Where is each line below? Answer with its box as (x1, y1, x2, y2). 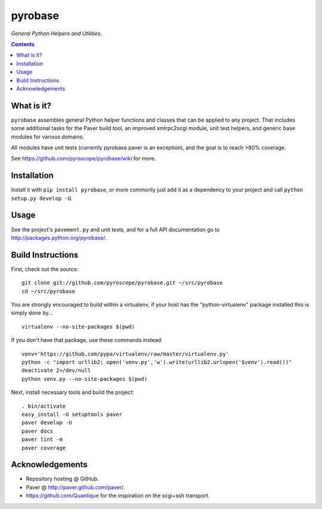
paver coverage (21, 445, 66, 451)
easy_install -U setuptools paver (21, 411, 122, 418)
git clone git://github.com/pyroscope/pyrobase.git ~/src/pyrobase (21, 279, 223, 286)
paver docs (21, 427, 54, 434)
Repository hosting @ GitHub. (26, 475, 99, 483)
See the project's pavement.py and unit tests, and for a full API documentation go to (11, 226, 220, 233)
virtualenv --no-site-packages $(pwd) (21, 323, 135, 330)
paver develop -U (21, 419, 72, 426)
